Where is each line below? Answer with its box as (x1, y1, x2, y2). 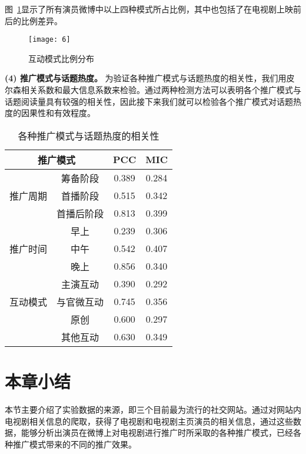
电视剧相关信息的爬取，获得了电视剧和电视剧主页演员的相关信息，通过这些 (5, 415, 293, 427)
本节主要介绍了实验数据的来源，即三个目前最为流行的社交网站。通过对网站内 (5, 403, 301, 415)
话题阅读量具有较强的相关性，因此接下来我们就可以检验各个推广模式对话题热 (5, 95, 301, 107)
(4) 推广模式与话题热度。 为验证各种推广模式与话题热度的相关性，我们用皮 (5, 72, 295, 84)
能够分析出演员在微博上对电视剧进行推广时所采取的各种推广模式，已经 (21, 426, 293, 439)
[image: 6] (28, 35, 71, 44)
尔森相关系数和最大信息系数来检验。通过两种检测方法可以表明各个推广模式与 (5, 84, 301, 96)
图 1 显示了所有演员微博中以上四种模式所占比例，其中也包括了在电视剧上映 (5, 3, 293, 15)
